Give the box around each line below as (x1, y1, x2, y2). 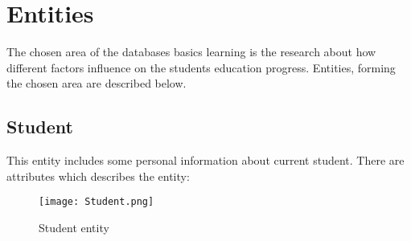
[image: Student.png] (39, 196, 154, 208)
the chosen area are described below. (6, 75, 187, 92)
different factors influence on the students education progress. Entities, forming (6, 59, 396, 76)
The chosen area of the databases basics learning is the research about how (6, 43, 376, 60)
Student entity (39, 219, 109, 235)
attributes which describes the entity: (6, 167, 190, 184)
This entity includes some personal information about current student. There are (6, 152, 405, 169)
